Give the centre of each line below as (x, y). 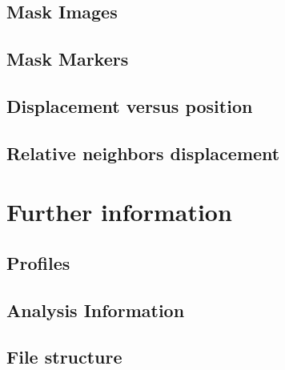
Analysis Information (96, 310)
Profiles (38, 262)
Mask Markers (68, 59)
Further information (119, 212)
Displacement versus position (130, 105)
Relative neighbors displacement (143, 153)
